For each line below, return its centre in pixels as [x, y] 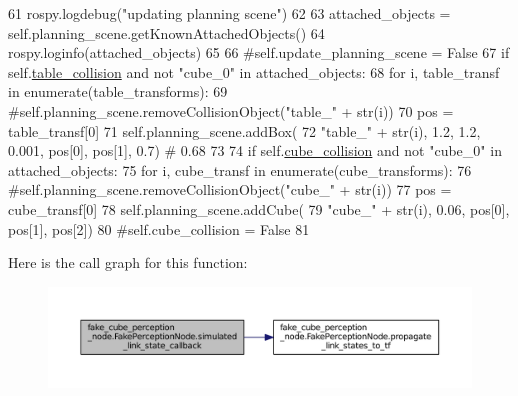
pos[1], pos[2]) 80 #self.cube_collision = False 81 [159, 228]
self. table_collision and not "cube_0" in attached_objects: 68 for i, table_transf [254, 71]
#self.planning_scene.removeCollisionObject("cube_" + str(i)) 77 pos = [230, 189]
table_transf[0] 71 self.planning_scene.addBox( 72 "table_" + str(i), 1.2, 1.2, [244, 130]
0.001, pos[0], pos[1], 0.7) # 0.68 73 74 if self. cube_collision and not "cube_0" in [255, 150]
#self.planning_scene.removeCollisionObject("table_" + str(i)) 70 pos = [231, 110]
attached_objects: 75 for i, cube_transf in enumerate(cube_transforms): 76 [240, 169]
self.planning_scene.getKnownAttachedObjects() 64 [166, 32]
